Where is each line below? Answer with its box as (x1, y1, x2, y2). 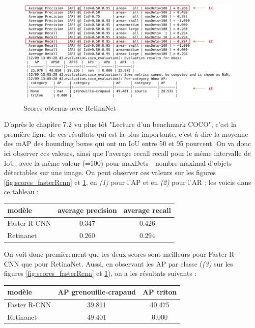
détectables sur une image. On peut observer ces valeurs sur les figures (4, 167, 216, 178)
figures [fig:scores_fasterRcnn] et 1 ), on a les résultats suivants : (4, 268, 197, 278)
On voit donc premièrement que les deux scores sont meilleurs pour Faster (4, 249, 227, 259)
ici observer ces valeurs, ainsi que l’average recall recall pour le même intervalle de (4, 148, 251, 158)
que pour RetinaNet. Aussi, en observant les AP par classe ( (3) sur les (21, 258, 233, 268)
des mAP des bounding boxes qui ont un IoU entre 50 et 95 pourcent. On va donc (4, 138, 251, 149)
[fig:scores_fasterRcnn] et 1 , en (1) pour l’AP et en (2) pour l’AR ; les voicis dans (4, 177, 251, 187)
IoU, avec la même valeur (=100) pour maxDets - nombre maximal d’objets (4, 157, 232, 168)
